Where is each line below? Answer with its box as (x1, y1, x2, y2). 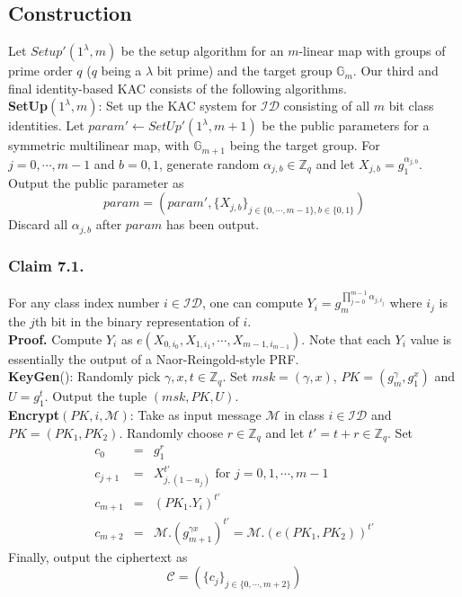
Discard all (8, 215, 68, 234)
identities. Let (8, 116, 84, 135)
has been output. (166, 215, 260, 234)
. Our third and (352, 61, 439, 80)
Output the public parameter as (8, 173, 184, 192)
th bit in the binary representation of (34, 312, 239, 330)
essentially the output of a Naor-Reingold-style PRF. (8, 349, 299, 368)
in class (284, 405, 324, 423)
